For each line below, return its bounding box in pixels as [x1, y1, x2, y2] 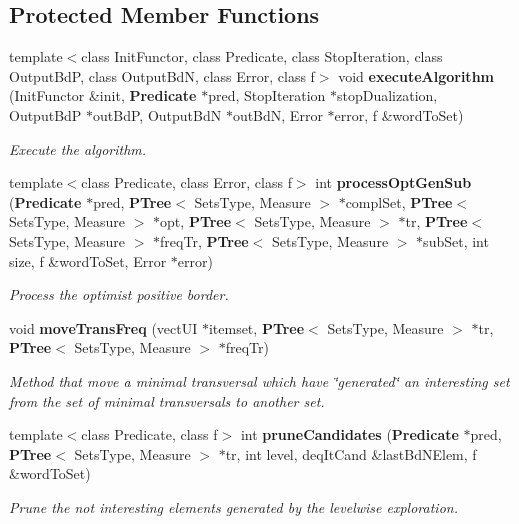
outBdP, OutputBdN [93, 104, 222, 125]
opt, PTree [160, 211, 232, 232]
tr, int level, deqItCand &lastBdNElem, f [225, 443, 477, 464]
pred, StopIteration [208, 85, 326, 106]
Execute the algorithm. [9, 138, 147, 159]
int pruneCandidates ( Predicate [240, 424, 459, 445]
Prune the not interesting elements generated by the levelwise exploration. [9, 496, 458, 517]
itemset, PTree [208, 317, 305, 338]
